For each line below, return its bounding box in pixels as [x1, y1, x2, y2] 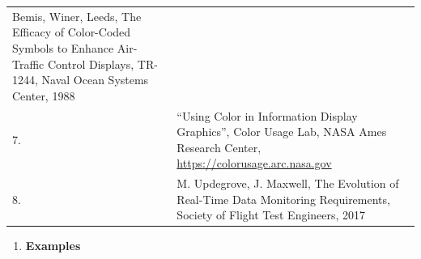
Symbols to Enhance [12, 39, 114, 56]
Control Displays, [47, 55, 134, 72]
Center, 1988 [12, 87, 75, 104]
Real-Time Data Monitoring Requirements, [176, 190, 390, 207]
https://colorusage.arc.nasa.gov [176, 155, 332, 172]
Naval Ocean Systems [41, 71, 149, 88]
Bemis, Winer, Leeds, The [12, 7, 142, 24]
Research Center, [176, 138, 262, 155]
